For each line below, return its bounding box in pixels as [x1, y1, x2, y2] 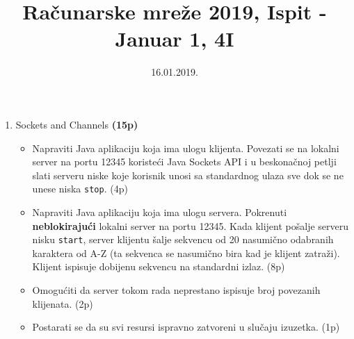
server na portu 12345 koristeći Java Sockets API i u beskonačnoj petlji [32, 154, 337, 169]
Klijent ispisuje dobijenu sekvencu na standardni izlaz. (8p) [32, 259, 285, 274]
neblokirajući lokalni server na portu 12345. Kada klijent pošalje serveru [32, 218, 349, 233]
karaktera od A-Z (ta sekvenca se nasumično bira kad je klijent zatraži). [32, 245, 340, 260]
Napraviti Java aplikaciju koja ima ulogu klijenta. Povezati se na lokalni [32, 140, 339, 155]
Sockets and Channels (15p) [15, 117, 138, 131]
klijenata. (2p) [32, 296, 93, 311]
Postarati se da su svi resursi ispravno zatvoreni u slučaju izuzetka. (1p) [32, 320, 340, 334]
